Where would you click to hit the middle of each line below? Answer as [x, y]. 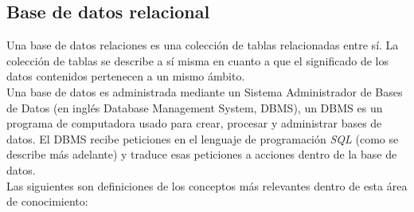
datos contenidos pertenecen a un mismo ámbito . [126, 76]
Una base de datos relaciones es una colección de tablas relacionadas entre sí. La [203, 45]
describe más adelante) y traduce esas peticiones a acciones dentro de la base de [202, 154]
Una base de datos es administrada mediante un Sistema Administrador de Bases [205, 91]
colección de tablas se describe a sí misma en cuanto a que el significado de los [197, 60]
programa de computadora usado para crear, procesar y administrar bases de [194, 123]
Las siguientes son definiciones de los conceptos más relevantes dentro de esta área [207, 185]
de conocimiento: [47, 201]
